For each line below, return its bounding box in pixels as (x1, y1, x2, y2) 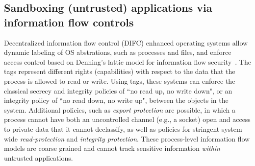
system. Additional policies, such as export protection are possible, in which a (4, 104, 236, 115)
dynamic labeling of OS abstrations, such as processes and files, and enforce (4, 47, 231, 57)
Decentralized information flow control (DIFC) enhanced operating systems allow (4, 37, 248, 47)
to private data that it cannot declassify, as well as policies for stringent (4, 123, 220, 134)
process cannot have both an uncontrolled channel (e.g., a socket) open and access (4, 114, 251, 124)
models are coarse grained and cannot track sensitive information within (4, 143, 220, 153)
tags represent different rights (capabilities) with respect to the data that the (4, 66, 235, 76)
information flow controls (4, 14, 134, 29)
